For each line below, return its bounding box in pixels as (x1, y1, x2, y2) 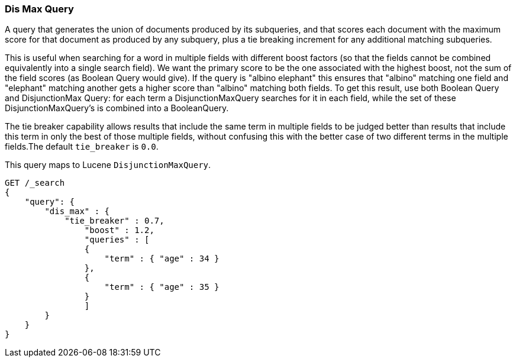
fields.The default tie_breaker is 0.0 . (5, 141, 159, 152)
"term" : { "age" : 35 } (104, 282, 220, 292)
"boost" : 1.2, (84, 225, 154, 235)
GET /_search (5, 178, 65, 188)
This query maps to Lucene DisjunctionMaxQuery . (5, 160, 211, 170)
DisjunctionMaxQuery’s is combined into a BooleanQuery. (5, 103, 229, 114)
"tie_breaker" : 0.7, (64, 216, 165, 226)
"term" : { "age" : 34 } (104, 254, 220, 264)
